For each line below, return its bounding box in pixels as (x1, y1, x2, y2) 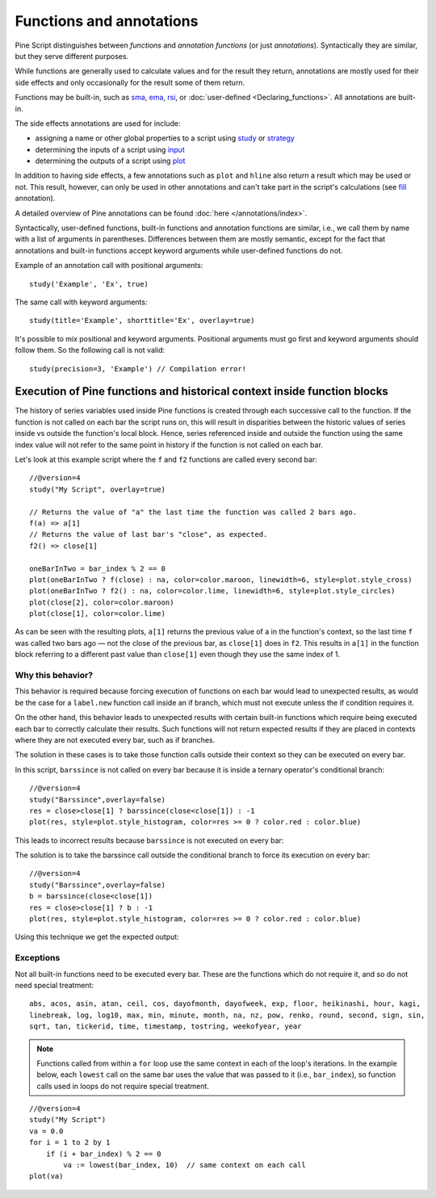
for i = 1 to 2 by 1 (29, 1138, 111, 1147)
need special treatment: (15, 980, 94, 990)
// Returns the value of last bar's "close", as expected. (29, 530, 268, 539)
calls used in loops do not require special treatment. (36, 1081, 210, 1091)
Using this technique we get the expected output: (15, 932, 179, 942)
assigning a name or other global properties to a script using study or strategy (35, 133, 295, 143)
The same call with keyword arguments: (15, 297, 148, 307)
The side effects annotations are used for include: (15, 118, 181, 128)
